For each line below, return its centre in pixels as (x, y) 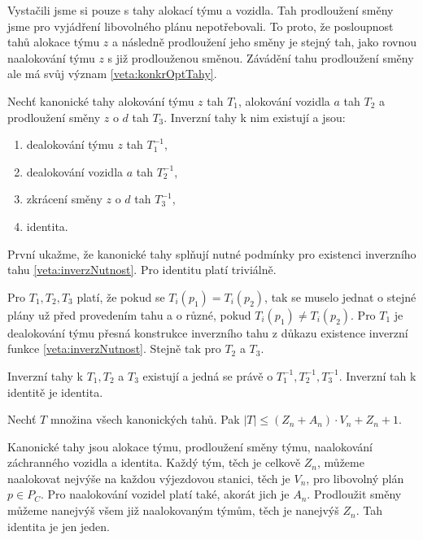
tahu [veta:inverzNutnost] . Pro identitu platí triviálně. (142, 270)
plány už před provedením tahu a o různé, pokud (129, 314)
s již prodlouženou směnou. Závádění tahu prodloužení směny (261, 57)
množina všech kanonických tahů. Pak (145, 419)
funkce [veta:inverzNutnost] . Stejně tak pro (114, 348)
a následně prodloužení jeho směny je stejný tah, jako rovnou (265, 42)
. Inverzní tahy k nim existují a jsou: (255, 117)
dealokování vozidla (75, 171)
